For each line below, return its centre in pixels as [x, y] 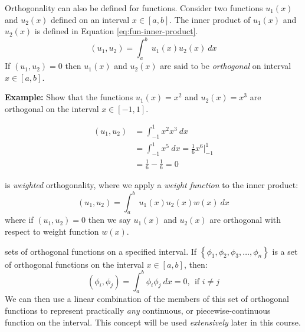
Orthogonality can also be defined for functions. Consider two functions [134, 8]
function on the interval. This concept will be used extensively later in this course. [153, 322]
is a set [285, 251]
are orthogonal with [245, 220]
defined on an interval [90, 19]
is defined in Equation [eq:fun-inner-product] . [116, 31]
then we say [109, 220]
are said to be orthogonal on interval [226, 66]
